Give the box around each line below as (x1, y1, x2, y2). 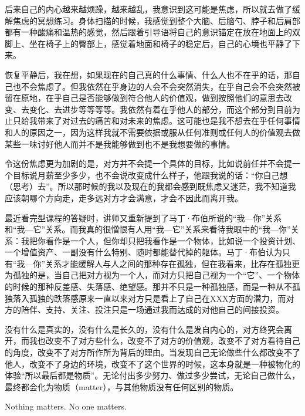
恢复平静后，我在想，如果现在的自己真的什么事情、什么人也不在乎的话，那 (5, 68, 292, 80)
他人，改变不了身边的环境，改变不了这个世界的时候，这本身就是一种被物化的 (5, 357, 300, 370)
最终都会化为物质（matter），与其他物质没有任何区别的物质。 (5, 380, 239, 393)
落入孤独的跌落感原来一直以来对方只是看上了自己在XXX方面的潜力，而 (12, 292, 286, 304)
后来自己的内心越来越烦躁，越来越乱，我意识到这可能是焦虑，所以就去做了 (5, 3, 292, 15)
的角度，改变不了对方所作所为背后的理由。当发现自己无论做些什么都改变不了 (5, 346, 300, 358)
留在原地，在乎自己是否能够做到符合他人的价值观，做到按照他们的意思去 (5, 92, 284, 104)
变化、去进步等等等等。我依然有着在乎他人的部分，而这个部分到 (29, 103, 276, 115)
